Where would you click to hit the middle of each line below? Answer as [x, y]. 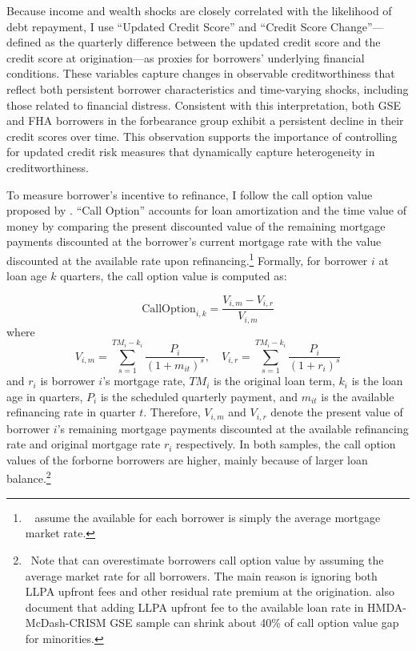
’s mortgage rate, [144, 381]
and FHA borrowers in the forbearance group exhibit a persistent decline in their [205, 121]
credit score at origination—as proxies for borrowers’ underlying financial [186, 57]
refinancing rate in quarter [71, 412]
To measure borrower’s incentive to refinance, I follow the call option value [190, 194]
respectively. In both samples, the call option [286, 444]
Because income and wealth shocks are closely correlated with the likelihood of [199, 10]
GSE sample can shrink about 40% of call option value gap [254, 623]
